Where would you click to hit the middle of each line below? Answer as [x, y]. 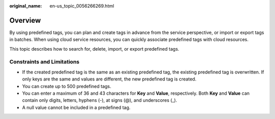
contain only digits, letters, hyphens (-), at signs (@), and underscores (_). [100, 100]
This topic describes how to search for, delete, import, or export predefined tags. [94, 49]
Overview [25, 20]
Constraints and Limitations [45, 62]
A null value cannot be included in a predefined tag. [76, 107]
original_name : [26, 6]
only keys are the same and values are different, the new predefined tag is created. [109, 79]
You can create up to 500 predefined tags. [67, 86]
